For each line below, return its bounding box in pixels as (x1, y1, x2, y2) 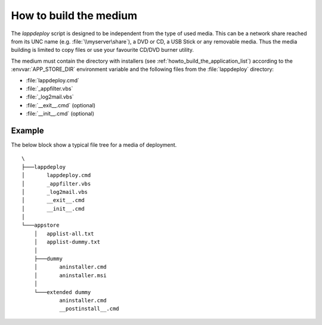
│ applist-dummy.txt (33, 239, 101, 246)
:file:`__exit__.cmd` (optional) (26, 101, 95, 109)
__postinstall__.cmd (59, 305, 119, 312)
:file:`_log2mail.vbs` (26, 93, 74, 101)
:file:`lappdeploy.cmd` (26, 76, 80, 83)
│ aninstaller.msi (33, 272, 107, 278)
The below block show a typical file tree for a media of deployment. (11, 141, 177, 148)
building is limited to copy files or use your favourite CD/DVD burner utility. (11, 47, 194, 54)
